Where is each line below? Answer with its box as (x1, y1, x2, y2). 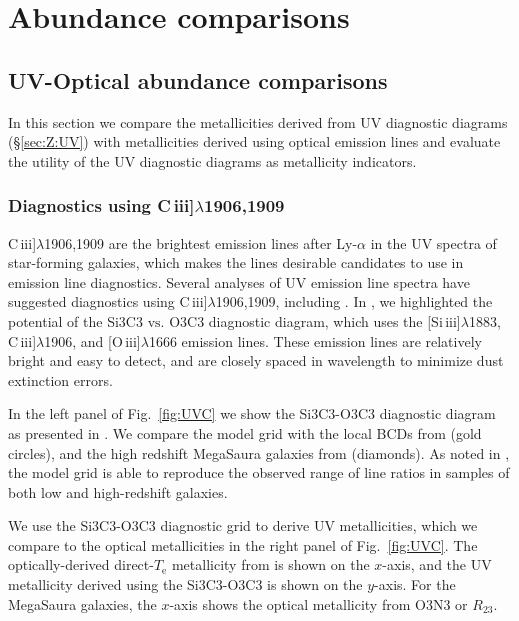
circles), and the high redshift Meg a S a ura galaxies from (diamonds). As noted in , (8, 442, 510, 463)
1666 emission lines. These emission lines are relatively (148, 330, 482, 351)
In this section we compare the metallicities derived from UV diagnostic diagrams (8, 111, 508, 132)
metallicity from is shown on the (171, 554, 370, 575)
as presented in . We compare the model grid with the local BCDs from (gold (8, 422, 482, 443)
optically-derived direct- (8, 554, 154, 575)
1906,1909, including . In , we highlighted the (215, 291, 493, 312)
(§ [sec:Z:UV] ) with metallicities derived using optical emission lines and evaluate (8, 131, 501, 152)
